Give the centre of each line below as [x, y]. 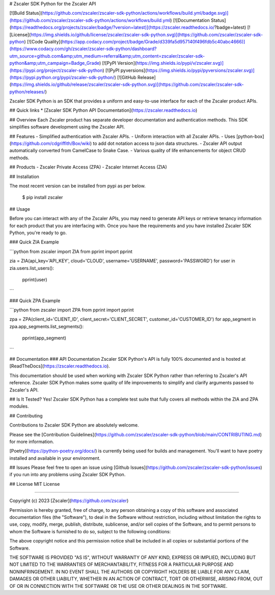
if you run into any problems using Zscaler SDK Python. [67, 475]
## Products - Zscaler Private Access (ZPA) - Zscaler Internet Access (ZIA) [88, 167]
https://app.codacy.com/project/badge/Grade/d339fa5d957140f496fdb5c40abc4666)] [154, 41]
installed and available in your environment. [55, 458]
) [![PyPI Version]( [118, 63]
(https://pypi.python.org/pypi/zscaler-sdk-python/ [62, 77]
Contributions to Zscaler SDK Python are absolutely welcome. [74, 425]
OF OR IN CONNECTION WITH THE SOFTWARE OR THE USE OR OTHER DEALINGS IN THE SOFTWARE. [118, 586]
